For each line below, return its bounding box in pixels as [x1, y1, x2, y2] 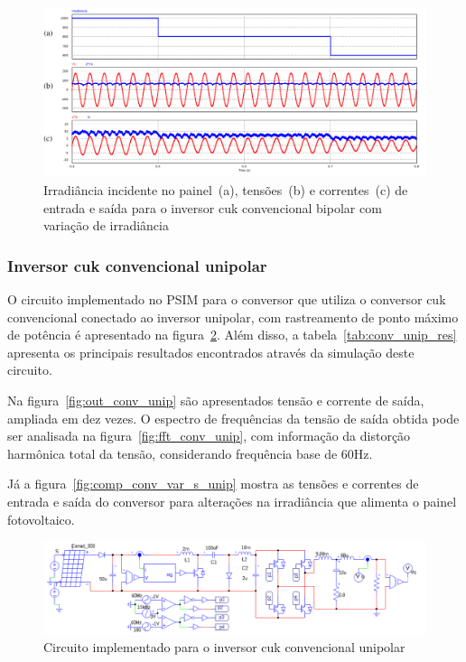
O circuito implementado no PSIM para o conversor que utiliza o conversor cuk [7, 289, 446, 308]
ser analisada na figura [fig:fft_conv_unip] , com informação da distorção [7, 426, 411, 445]
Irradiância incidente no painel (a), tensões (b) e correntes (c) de [43, 180, 408, 199]
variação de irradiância [43, 216, 169, 235]
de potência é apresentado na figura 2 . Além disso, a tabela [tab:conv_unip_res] [7, 325, 457, 344]
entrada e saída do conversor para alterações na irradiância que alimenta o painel [7, 491, 457, 510]
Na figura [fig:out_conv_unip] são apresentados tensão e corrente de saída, [7, 390, 424, 409]
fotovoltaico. [7, 509, 75, 528]
